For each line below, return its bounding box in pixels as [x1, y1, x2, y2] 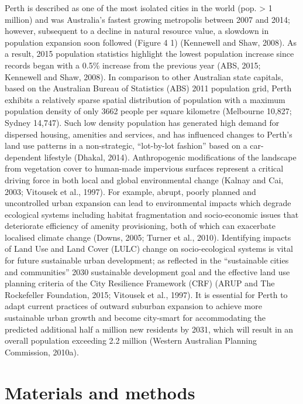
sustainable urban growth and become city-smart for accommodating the [5, 311, 266, 324]
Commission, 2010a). [5, 345, 79, 358]
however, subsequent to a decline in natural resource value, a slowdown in [5, 25, 269, 37]
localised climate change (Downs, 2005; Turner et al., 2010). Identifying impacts [5, 231, 291, 243]
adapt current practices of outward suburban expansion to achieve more [5, 300, 262, 312]
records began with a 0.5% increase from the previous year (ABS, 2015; [5, 59, 261, 71]
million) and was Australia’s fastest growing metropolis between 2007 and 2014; [5, 13, 290, 25]
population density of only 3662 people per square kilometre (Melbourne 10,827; [5, 105, 292, 117]
